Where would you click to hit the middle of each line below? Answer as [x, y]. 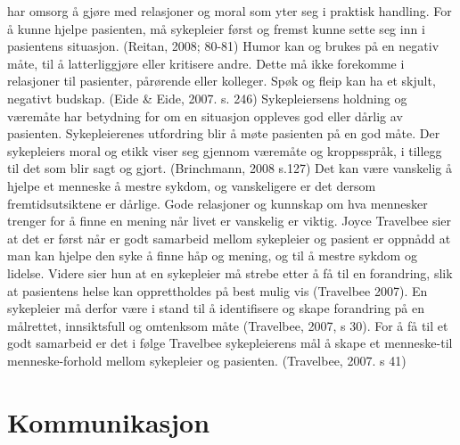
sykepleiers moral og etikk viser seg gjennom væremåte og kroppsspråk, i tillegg [225, 150]
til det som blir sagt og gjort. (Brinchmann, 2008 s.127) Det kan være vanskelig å [230, 168]
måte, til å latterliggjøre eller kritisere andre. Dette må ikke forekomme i [206, 63]
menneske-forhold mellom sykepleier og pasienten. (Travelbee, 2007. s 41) [207, 360]
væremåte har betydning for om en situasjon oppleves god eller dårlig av [205, 115]
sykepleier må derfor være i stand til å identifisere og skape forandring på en [216, 308]
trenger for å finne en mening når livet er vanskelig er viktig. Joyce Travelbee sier [230, 221]
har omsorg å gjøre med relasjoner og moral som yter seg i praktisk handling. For [230, 11]
